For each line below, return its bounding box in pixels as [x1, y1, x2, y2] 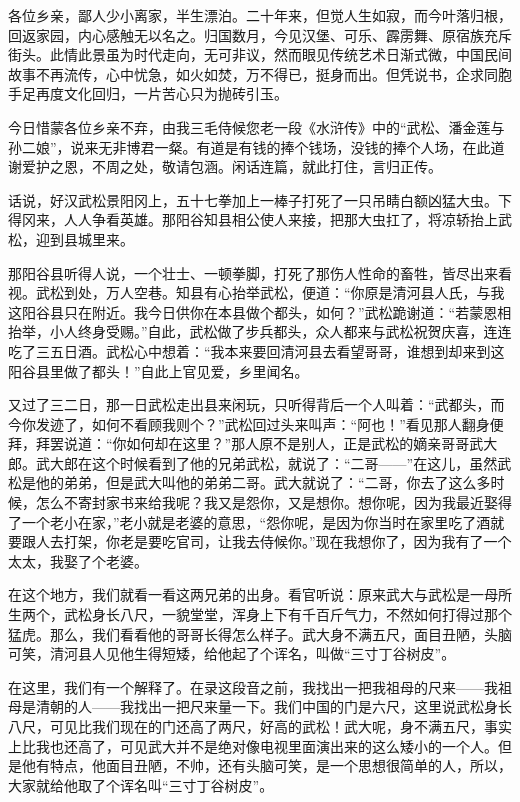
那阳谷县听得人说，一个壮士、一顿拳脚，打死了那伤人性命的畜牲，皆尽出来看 [8, 262, 512, 283]
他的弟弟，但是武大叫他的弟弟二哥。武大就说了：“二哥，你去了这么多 [35, 472, 491, 493]
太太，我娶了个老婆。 [8, 550, 148, 571]
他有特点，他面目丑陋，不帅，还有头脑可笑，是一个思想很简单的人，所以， [21, 755, 512, 776]
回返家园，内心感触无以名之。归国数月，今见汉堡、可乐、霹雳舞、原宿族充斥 [8, 24, 512, 45]
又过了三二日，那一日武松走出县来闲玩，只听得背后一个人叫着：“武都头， [8, 394, 491, 415]
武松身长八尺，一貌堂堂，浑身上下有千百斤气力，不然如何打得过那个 [63, 604, 512, 625]
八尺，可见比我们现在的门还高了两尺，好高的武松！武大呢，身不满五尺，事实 [8, 716, 512, 736]
